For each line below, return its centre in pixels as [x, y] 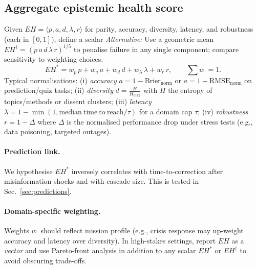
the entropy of [190, 90]
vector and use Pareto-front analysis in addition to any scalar [100, 250]
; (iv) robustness [223, 111]
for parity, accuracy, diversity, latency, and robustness [169, 29]
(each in [17, 39]
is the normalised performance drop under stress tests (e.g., [160, 121]
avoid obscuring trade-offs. [46, 260]
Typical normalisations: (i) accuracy [60, 80]
